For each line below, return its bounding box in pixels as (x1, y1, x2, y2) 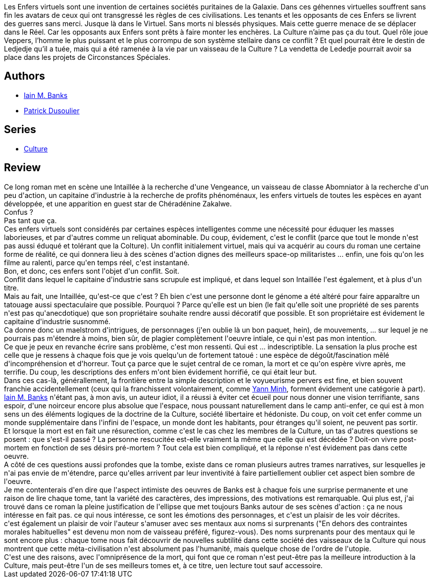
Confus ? (4, 207, 33, 216)
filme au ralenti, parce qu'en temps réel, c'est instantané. (4, 258, 190, 267)
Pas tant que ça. (4, 216, 57, 225)
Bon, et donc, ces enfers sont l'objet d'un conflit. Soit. (4, 266, 179, 275)
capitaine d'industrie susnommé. (4, 317, 110, 326)
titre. (4, 283, 19, 292)
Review (4, 161, 41, 174)
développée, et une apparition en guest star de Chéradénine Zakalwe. (4, 199, 232, 208)
